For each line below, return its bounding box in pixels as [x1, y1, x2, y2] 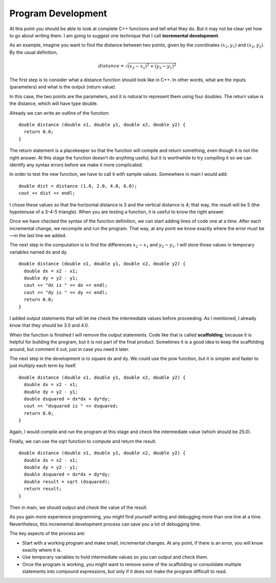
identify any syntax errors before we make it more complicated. [9, 162, 143, 168]
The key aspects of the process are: [9, 530, 85, 536]
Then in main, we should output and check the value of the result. [9, 504, 148, 510]
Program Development [9, 8, 107, 19]
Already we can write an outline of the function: [9, 110, 110, 116]
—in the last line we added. [9, 233, 66, 239]
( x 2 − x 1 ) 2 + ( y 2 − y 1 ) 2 [127, 62, 176, 70]
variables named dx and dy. [9, 249, 68, 255]
